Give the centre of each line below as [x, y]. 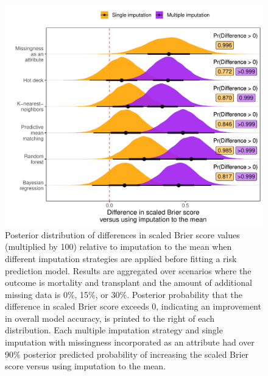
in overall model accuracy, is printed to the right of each [110, 318]
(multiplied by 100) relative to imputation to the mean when [118, 247]
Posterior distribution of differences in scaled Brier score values [122, 234]
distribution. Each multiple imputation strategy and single [114, 330]
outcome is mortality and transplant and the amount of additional [129, 282]
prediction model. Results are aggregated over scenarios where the [128, 270]
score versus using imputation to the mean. [86, 366]
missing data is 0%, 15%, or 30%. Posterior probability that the [124, 294]
